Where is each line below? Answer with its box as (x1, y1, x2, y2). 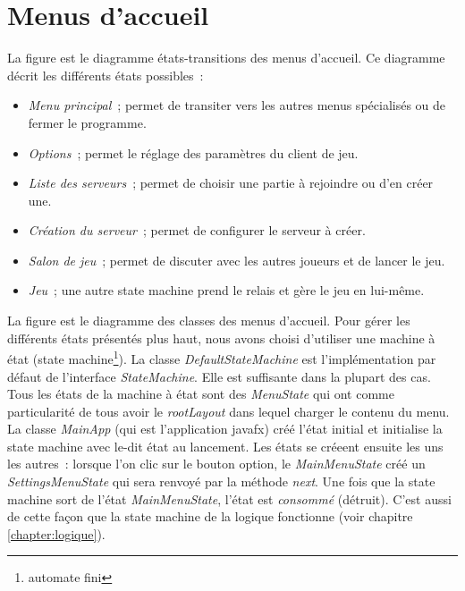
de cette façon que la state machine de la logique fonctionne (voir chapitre (7, 507, 413, 526)
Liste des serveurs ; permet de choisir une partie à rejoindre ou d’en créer (28, 173, 434, 192)
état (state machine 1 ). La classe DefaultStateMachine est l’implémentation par (7, 347, 436, 367)
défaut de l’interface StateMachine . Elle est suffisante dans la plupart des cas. (7, 367, 431, 385)
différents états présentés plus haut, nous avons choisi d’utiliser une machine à (7, 328, 435, 347)
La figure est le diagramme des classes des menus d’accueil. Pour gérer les (7, 311, 410, 330)
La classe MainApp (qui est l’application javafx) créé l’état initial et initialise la (7, 419, 443, 438)
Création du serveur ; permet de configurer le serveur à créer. (28, 221, 366, 240)
